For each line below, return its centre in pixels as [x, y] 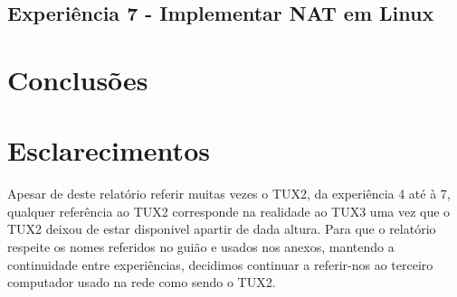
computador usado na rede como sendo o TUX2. [142, 282]
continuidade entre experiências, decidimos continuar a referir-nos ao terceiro [220, 264]
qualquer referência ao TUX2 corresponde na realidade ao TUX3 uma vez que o [229, 211]
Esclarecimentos [109, 150]
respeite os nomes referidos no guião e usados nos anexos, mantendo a [201, 247]
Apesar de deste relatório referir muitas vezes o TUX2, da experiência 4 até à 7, [229, 194]
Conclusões [78, 79]
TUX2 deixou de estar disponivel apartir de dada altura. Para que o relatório [222, 229]
